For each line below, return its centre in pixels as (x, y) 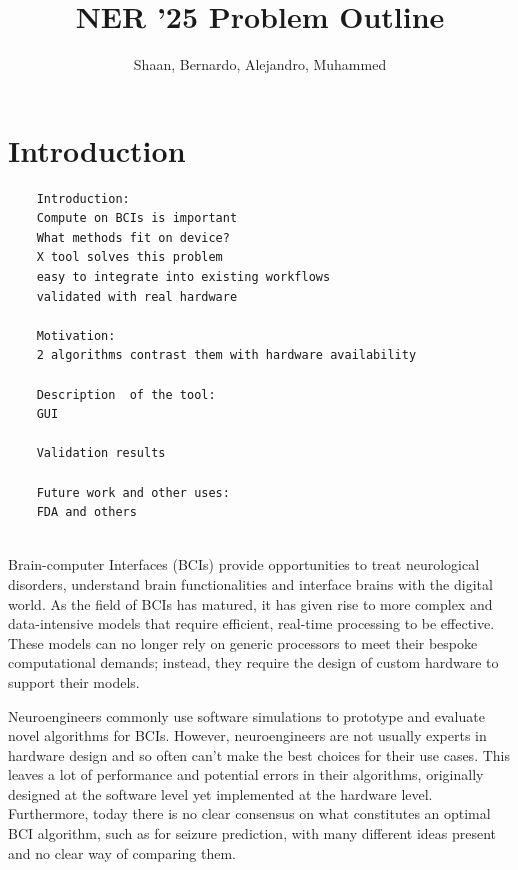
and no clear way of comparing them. (122, 852)
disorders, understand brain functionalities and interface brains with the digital (250, 583)
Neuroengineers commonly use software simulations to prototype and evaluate (246, 715)
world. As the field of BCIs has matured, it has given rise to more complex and (250, 603)
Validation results (101, 453)
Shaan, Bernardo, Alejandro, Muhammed (260, 64)
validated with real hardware (137, 296)
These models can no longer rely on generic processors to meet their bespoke (243, 642)
